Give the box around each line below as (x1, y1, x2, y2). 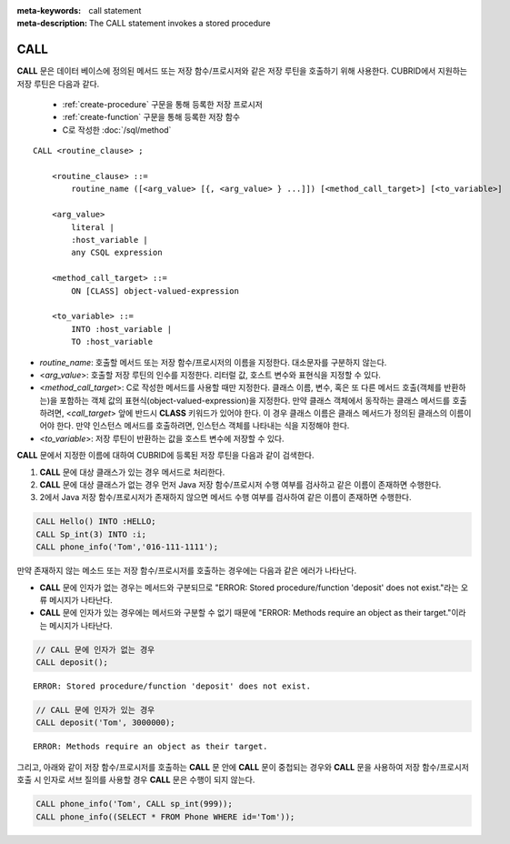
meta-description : (16, 18, 88, 29)
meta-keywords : (16, 5, 82, 15)
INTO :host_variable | (71, 324, 173, 334)
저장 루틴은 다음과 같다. (16, 78, 100, 89)
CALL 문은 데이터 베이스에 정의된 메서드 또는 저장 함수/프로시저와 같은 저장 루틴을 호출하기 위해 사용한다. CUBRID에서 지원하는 (16, 65, 468, 76)
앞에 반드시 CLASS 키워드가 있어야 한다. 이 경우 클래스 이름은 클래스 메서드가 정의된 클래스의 (118, 407, 447, 418)
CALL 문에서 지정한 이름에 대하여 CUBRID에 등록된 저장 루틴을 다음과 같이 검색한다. (16, 450, 315, 461)
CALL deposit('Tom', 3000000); (35, 718, 176, 728)
